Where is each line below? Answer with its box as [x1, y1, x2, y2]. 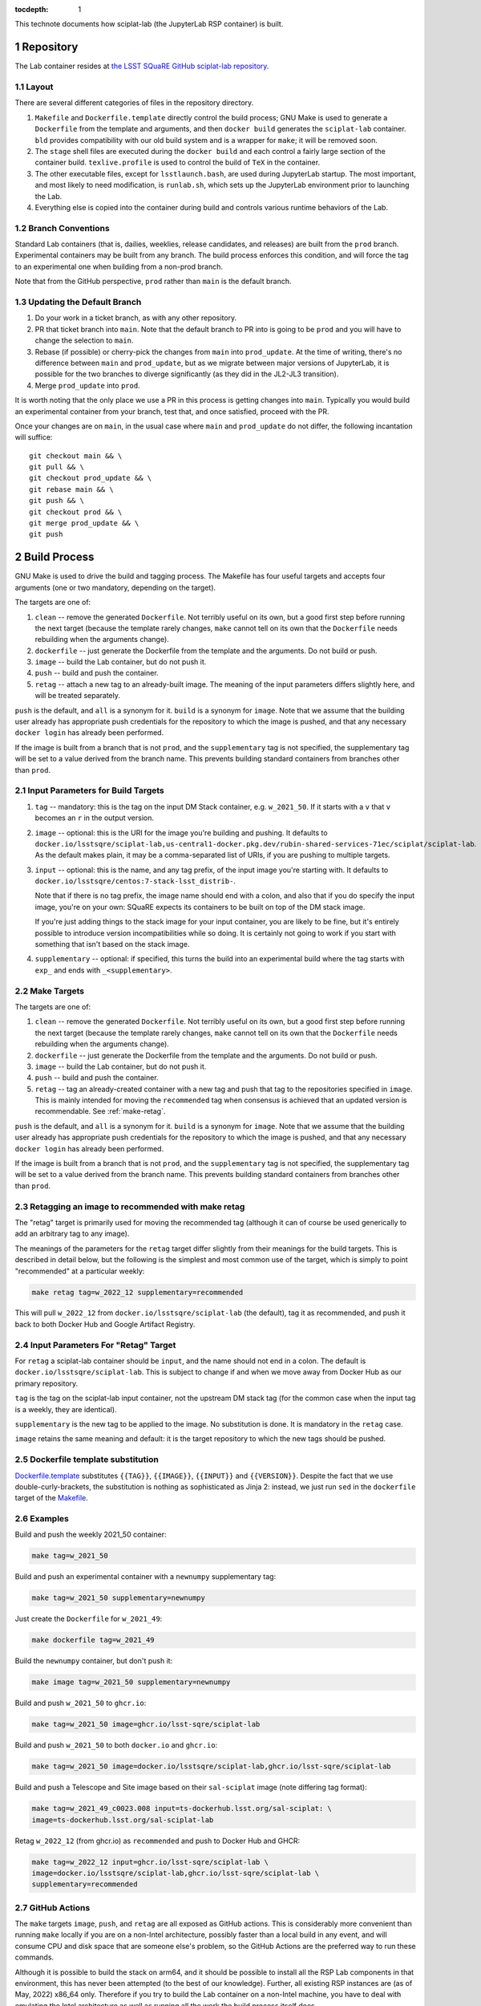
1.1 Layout [14, 81, 54, 92]
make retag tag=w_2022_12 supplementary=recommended [31, 1288, 244, 1297]
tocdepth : [14, 5, 49, 14]
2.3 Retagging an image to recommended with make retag [14, 1200, 245, 1212]
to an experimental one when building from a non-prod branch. [14, 262, 224, 271]
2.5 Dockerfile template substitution [14, 1454, 160, 1465]
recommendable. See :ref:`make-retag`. [34, 1107, 166, 1116]
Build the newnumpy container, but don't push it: [14, 1656, 173, 1666]
